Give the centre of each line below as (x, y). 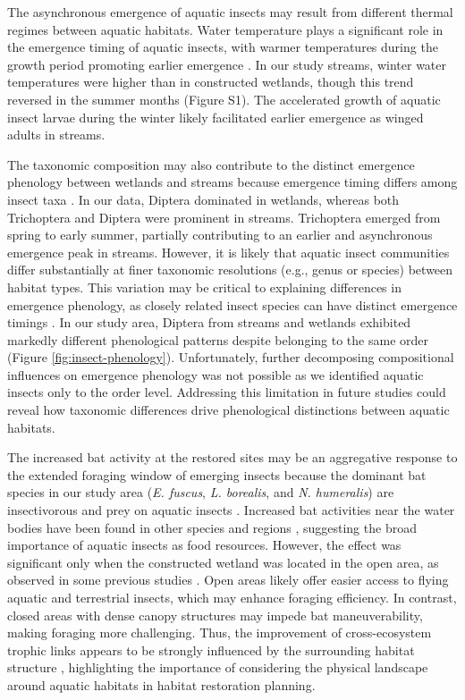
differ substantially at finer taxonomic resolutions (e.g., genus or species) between (230, 270)
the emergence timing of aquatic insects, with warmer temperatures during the (223, 47)
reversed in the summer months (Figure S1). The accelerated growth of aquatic (224, 99)
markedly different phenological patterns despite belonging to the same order (218, 339)
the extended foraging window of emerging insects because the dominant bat (217, 474)
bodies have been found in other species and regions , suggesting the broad (212, 527)
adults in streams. (56, 135)
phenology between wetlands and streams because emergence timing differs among (232, 182)
